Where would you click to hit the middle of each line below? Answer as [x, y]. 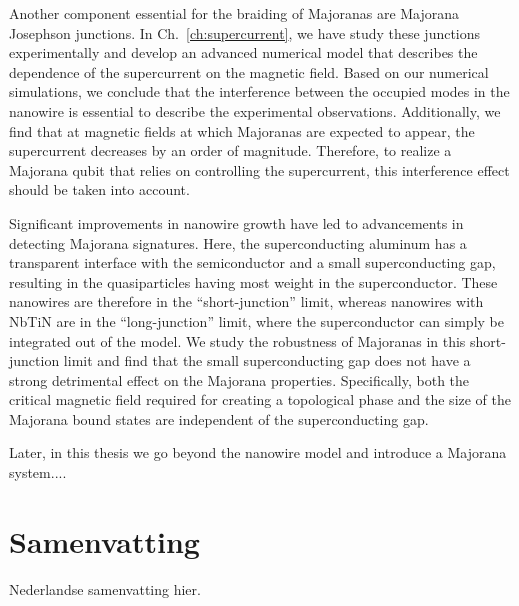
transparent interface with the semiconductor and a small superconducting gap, [252, 262]
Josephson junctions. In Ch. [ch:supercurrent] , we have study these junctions [245, 32]
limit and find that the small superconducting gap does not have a [267, 360]
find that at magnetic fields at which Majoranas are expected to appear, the [242, 130]
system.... [38, 472]
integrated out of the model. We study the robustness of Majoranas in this [237, 340]
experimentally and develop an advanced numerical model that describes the [243, 52]
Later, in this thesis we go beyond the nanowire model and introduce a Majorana [258, 452]
